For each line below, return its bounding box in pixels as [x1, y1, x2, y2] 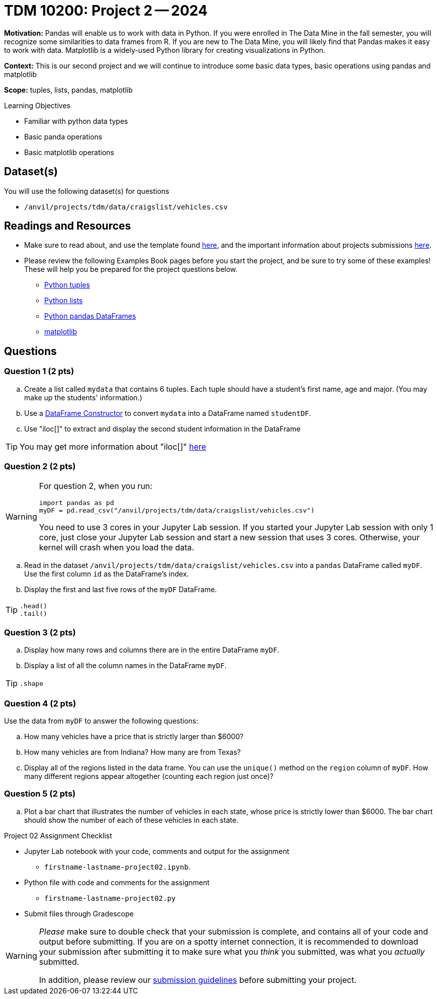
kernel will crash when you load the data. [39, 542, 194, 553]
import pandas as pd [39, 499, 114, 507]
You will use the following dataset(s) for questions [4, 186, 169, 195]
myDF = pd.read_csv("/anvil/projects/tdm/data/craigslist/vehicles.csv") [39, 507, 315, 515]
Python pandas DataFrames [44, 312, 136, 321]
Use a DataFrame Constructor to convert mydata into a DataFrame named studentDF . [24, 408, 311, 417]
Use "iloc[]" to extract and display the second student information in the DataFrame [24, 424, 301, 433]
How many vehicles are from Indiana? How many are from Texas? [24, 747, 241, 756]
